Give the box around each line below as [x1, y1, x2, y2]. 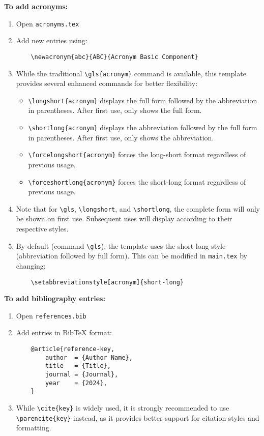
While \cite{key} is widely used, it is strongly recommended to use [16, 402, 229, 413]
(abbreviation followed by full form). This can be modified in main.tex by [16, 250, 247, 261]
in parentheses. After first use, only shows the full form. [28, 105, 202, 115]
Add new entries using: [16, 35, 87, 46]
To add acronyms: [4, 1, 68, 11]
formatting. [16, 422, 51, 433]
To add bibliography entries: [4, 293, 105, 304]
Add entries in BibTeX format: [16, 327, 112, 338]
